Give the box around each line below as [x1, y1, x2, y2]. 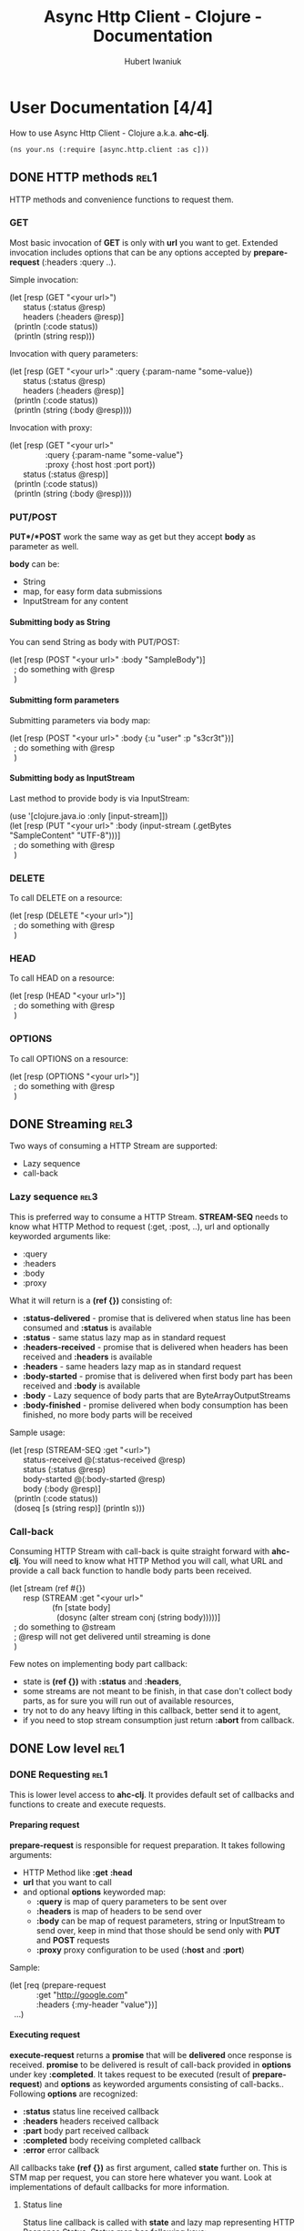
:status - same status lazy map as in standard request [22, 1331, 226, 1343]
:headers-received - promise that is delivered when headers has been [22, 1341, 289, 1352]
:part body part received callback [22, 2125, 149, 2136]
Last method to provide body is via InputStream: [9, 792, 190, 803]
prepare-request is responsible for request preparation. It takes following [9, 1840, 285, 1851]
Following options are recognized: [9, 2088, 138, 2099]
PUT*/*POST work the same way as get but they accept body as [9, 531, 257, 542]
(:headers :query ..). [41, 257, 117, 268]
